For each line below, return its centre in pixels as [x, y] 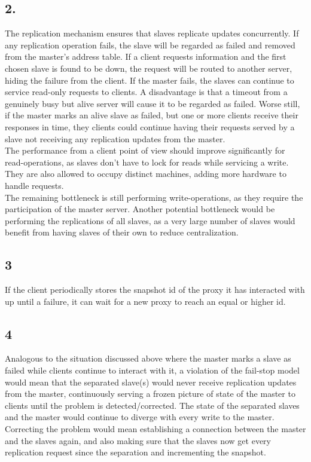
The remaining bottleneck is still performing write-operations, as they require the [154, 197]
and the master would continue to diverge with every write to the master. [140, 417]
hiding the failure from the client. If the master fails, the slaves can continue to [150, 80]
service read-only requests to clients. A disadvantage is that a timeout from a [146, 92]
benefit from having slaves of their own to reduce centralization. [122, 232]
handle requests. [34, 185]
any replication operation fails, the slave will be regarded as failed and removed [150, 45]
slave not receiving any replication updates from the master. [115, 138]
